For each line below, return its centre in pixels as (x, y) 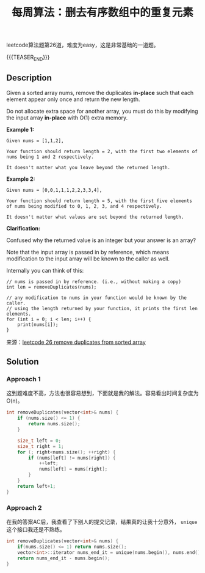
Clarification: (23, 228)
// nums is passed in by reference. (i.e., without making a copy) (94, 282)
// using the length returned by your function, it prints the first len (102, 308)
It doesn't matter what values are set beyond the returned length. (95, 217)
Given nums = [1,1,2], (35, 141)
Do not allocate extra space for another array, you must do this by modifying (102, 111)
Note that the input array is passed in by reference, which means (88, 252)
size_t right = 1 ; (41, 446)
